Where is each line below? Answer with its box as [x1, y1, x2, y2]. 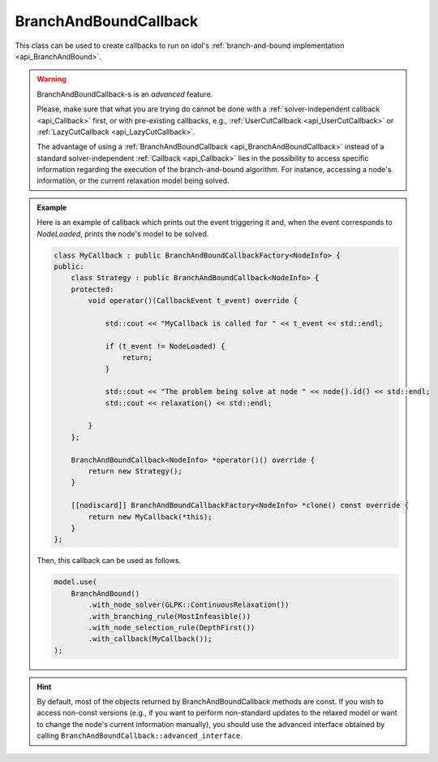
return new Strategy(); [88, 467, 182, 476]
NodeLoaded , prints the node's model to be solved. [36, 228, 209, 239]
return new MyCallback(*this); [88, 512, 213, 522]
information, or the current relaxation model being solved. [36, 175, 230, 186]
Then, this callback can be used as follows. [36, 556, 182, 565]
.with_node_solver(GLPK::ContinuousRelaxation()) [88, 600, 290, 609]
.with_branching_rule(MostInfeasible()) [88, 612, 251, 621]
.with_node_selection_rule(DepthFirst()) [88, 622, 255, 632]
